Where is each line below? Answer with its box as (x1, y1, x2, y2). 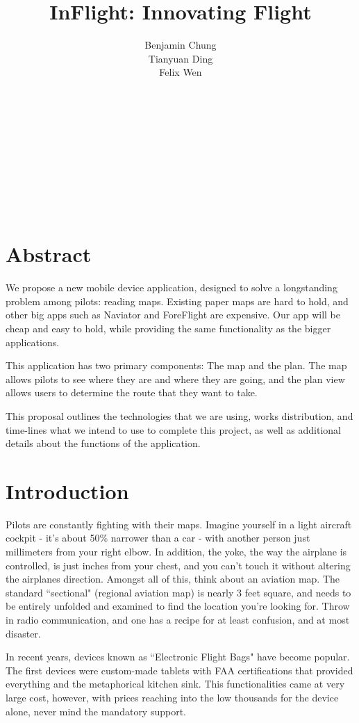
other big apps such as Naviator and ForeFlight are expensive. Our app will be (6, 307, 340, 322)
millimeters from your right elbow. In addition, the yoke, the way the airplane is (6, 544, 347, 559)
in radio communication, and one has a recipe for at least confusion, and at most (6, 612, 350, 626)
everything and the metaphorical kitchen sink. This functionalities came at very (6, 676, 345, 691)
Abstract (6, 240, 92, 268)
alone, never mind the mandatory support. (6, 704, 187, 718)
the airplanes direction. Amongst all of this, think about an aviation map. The (6, 571, 340, 586)
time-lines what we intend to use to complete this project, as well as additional (6, 422, 341, 437)
